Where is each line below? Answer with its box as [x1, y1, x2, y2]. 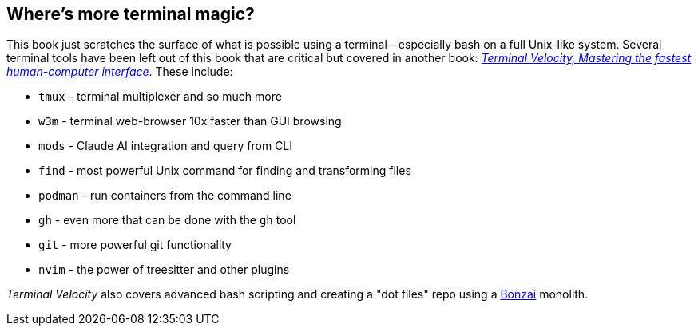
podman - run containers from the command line [38, 188, 291, 203]
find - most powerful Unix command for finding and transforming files [38, 164, 411, 178]
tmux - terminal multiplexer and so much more [38, 89, 282, 104]
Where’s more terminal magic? [6, 4, 255, 24]
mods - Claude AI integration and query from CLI [38, 139, 293, 153]
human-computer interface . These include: [6, 65, 233, 79]
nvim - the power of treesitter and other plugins [38, 263, 290, 277]
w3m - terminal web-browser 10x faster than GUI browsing [38, 114, 342, 128]
